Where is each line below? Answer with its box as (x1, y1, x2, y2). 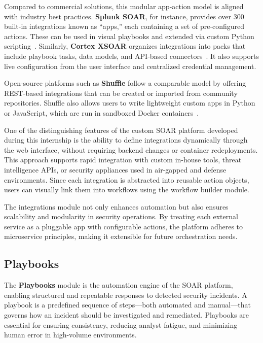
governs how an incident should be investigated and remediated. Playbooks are (4, 310, 249, 320)
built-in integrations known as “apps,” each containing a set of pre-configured (4, 21, 245, 31)
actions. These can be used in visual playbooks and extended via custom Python (4, 30, 254, 41)
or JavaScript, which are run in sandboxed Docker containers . (4, 107, 199, 118)
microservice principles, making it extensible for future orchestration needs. (4, 231, 238, 242)
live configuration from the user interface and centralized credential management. (4, 60, 256, 71)
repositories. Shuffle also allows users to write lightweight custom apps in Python (4, 97, 255, 108)
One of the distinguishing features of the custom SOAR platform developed (4, 124, 238, 135)
